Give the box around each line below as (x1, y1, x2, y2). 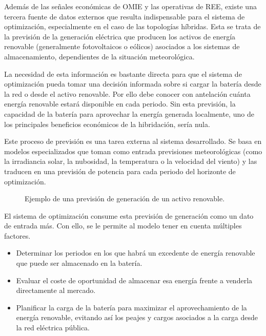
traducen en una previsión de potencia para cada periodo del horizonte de (4, 165, 236, 176)
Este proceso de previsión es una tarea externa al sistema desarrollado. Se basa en (4, 136, 262, 146)
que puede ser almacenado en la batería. (16, 258, 142, 268)
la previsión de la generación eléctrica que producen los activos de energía (4, 31, 236, 41)
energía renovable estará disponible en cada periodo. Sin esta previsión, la (4, 98, 236, 109)
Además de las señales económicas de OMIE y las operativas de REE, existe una (4, 1, 257, 11)
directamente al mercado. (16, 285, 96, 296)
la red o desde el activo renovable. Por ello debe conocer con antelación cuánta (4, 88, 251, 99)
